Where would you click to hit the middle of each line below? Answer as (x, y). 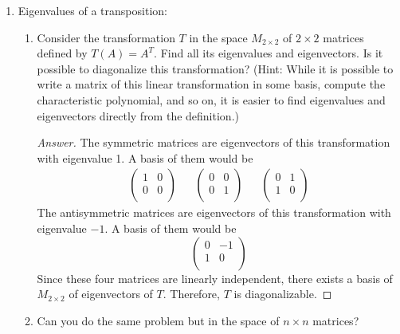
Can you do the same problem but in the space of (158, 320)
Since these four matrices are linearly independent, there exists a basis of (215, 278)
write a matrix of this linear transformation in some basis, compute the (211, 84)
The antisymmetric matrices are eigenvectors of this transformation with (214, 212)
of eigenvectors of (111, 294)
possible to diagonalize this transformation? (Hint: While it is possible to (215, 68)
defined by (62, 53)
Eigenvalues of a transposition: (92, 10)
